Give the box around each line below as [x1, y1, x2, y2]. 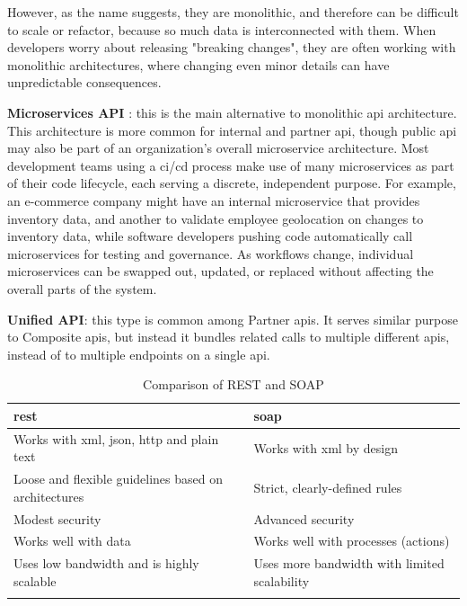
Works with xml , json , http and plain [13, 429, 219, 448]
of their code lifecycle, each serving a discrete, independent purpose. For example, [7, 174, 456, 192]
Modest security [13, 509, 101, 528]
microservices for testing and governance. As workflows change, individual [7, 244, 414, 263]
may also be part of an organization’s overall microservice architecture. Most [7, 138, 429, 157]
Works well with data [13, 531, 131, 550]
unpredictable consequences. [7, 73, 162, 92]
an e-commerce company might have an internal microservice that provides [7, 191, 420, 209]
